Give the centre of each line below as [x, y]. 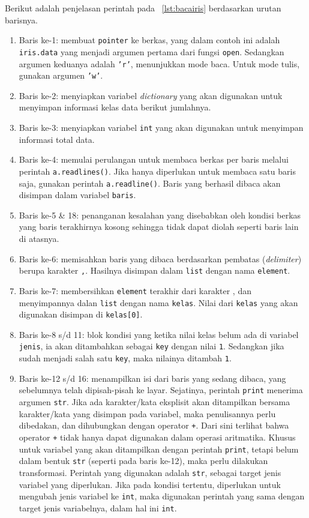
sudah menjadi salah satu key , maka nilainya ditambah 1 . [125, 358]
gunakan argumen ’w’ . [61, 75]
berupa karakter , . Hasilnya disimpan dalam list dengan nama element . [154, 270]
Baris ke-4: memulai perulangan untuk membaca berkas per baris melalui [154, 159]
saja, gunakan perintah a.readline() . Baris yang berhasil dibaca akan [150, 183]
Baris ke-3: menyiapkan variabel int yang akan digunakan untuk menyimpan [161, 127]
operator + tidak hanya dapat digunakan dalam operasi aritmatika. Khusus [157, 437]
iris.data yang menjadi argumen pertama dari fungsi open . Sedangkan [151, 51]
